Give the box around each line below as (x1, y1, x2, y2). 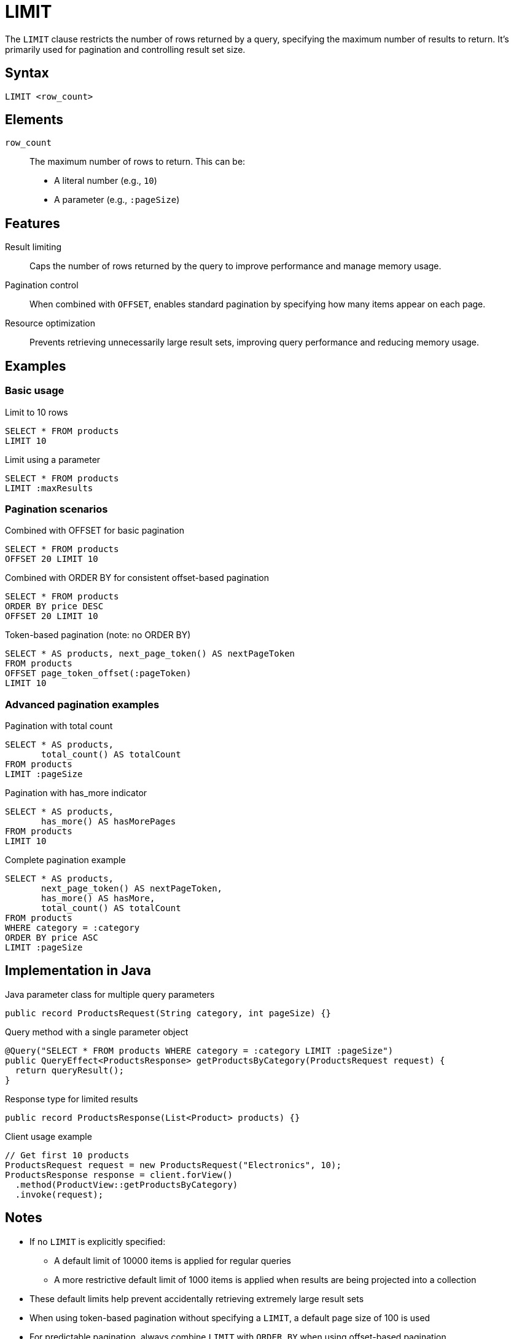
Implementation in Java (5, 963, 151, 979)
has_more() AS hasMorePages (41, 816, 176, 826)
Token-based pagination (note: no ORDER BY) (5, 630, 191, 641)
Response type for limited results (5, 1093, 138, 1104)
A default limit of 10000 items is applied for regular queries (54, 1255, 291, 1266)
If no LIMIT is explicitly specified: (29, 1236, 166, 1247)
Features (5, 215, 60, 231)
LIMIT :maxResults (5, 483, 93, 493)
